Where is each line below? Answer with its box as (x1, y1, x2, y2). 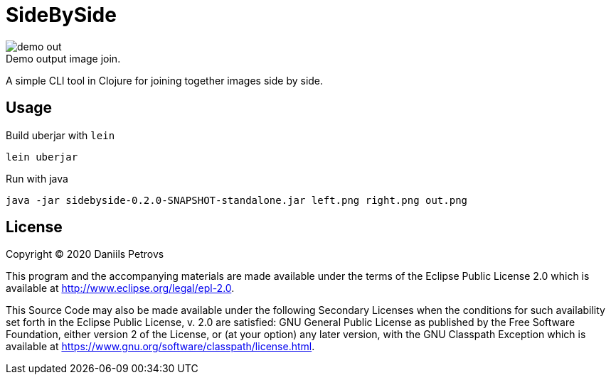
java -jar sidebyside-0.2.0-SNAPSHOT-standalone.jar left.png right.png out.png (6, 194, 468, 206)
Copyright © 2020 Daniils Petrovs (6, 248, 164, 261)
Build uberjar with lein (6, 129, 115, 141)
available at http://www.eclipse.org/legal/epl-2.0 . (6, 282, 235, 295)
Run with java (6, 172, 68, 185)
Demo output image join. (6, 52, 121, 65)
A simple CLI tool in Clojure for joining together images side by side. (6, 74, 324, 87)
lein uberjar (6, 151, 78, 163)
